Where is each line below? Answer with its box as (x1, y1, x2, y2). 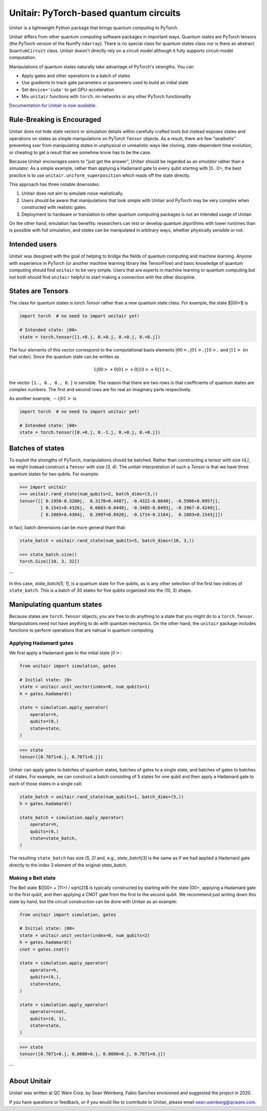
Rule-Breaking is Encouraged (9, 115, 101, 124)
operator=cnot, (30, 1009, 67, 1014)
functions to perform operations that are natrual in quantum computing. (9, 627, 155, 633)
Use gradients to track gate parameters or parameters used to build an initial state (21, 80, 189, 86)
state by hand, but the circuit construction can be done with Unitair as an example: (9, 899, 178, 905)
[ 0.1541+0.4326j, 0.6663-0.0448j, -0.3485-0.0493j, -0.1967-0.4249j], (40, 505, 221, 510)
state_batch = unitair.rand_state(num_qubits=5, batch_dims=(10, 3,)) (19, 538, 195, 544)
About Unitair (9, 1077, 51, 1085)
